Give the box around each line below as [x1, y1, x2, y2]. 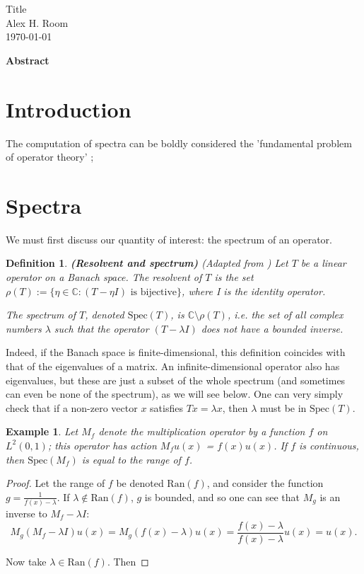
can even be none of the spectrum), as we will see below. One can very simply [6, 386, 344, 401]
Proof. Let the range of [6, 476, 105, 490]
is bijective [130, 287, 177, 297]
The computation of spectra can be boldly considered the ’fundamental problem [6, 135, 352, 150]
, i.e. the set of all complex [227, 307, 344, 322]
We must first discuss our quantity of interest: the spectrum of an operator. [6, 231, 332, 246]
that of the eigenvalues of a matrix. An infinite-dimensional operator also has [6, 358, 340, 373]
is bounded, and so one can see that [144, 489, 300, 504]
